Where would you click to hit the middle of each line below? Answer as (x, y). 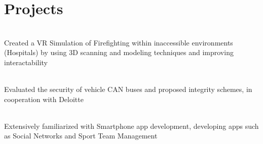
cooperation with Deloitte (44, 99)
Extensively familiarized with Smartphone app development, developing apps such (131, 126)
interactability (26, 62)
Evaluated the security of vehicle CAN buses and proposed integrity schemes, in (128, 89)
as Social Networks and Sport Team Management (81, 136)
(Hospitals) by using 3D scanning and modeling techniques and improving (119, 52)
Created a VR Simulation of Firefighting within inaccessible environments (119, 42)
